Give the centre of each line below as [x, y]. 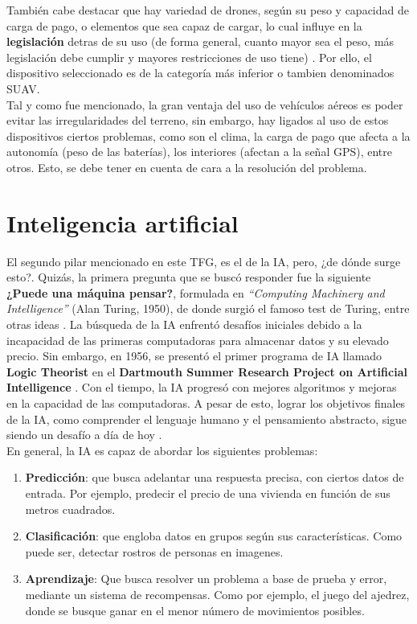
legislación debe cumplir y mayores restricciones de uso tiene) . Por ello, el [189, 57]
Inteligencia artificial [123, 222]
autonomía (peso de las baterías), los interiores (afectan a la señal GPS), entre [200, 152]
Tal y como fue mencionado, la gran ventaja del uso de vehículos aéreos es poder [205, 104]
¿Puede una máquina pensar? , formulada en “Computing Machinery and [196, 292]
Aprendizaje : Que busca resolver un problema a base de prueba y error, [206, 579]
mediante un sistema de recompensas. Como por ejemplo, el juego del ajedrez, [217, 594]
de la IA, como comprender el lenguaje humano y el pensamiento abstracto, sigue [207, 419]
